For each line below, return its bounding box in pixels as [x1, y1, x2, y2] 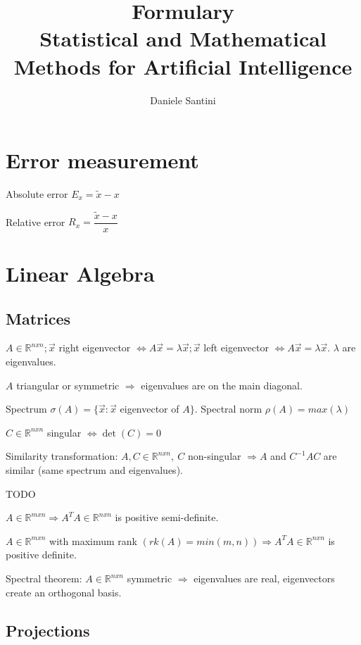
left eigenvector [203, 340, 269, 355]
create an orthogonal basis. [6, 584, 122, 599]
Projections [6, 619, 90, 641]
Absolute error [6, 187, 68, 201]
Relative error [6, 214, 65, 229]
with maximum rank [49, 533, 137, 548]
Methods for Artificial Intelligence [13, 51, 353, 80]
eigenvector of [120, 401, 179, 416]
